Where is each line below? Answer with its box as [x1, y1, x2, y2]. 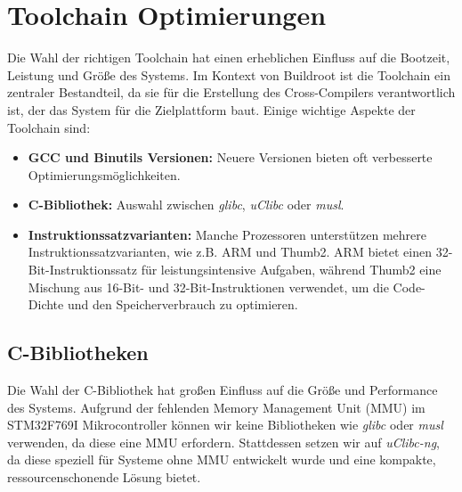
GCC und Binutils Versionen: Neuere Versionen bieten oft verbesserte [28, 148, 433, 167]
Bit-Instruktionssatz [28, 260, 137, 279]
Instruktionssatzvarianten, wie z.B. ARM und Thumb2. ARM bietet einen [28, 242, 432, 261]
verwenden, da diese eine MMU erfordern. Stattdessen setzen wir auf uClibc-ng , [7, 432, 440, 451]
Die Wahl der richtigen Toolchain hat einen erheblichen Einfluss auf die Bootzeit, [7, 48, 450, 67]
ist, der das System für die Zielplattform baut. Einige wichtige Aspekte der [7, 100, 416, 119]
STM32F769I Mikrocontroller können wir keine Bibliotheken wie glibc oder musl [7, 415, 443, 434]
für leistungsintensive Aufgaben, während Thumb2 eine [141, 260, 442, 279]
